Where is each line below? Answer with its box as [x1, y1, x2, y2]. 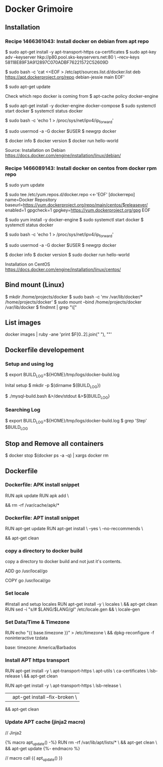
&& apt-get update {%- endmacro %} [5, 746, 80, 752]
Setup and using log [5, 360, 54, 367]
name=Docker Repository [5, 197, 57, 203]
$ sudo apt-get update [5, 84, 50, 89]
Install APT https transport [5, 656, 70, 663]
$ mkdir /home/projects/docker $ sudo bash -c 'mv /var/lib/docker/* [5, 294, 143, 299]
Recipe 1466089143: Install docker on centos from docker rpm [5, 165, 157, 172]
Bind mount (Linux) [5, 281, 65, 289]
